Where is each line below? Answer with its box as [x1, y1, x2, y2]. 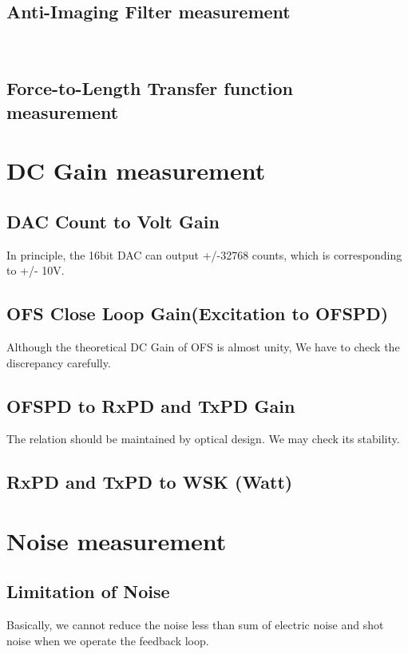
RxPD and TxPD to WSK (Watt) [6, 470, 293, 494]
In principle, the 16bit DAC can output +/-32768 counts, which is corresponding [6, 246, 402, 263]
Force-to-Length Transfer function [6, 76, 293, 101]
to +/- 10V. [6, 262, 65, 279]
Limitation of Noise [6, 579, 170, 604]
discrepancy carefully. [6, 354, 111, 371]
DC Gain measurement [6, 154, 266, 187]
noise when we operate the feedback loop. [6, 632, 209, 648]
